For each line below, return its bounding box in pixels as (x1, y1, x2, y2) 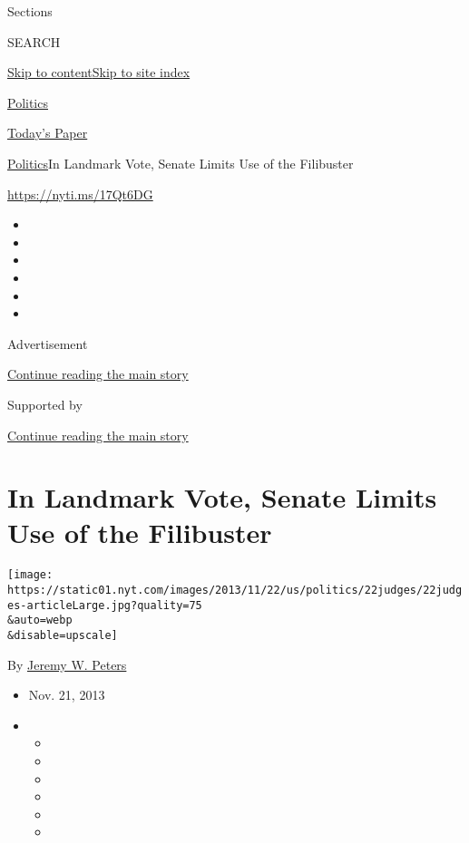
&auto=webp (7, 614, 73, 627)
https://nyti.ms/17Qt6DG (7, 184, 153, 203)
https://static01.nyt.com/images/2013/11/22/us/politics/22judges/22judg (7, 584, 463, 597)
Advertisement (7, 334, 88, 353)
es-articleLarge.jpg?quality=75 (7, 598, 202, 612)
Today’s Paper (7, 123, 88, 142)
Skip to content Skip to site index (7, 63, 191, 82)
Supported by (7, 394, 83, 413)
